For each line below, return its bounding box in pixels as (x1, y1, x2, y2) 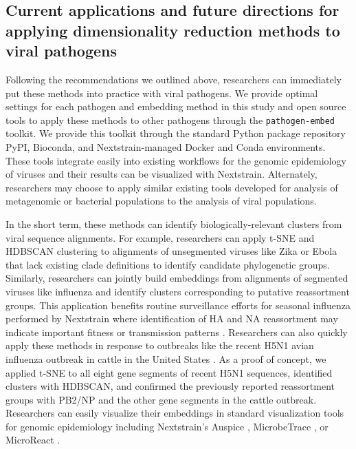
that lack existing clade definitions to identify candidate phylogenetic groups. (5, 257, 330, 271)
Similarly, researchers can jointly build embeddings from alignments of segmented (5, 271, 348, 285)
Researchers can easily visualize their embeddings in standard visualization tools (5, 406, 344, 420)
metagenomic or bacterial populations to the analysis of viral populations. (5, 194, 317, 208)
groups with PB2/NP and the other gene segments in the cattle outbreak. (5, 392, 317, 406)
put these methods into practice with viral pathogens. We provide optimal (5, 85, 318, 100)
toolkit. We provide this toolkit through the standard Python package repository (5, 126, 346, 140)
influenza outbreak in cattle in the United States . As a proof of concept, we (5, 351, 326, 366)
